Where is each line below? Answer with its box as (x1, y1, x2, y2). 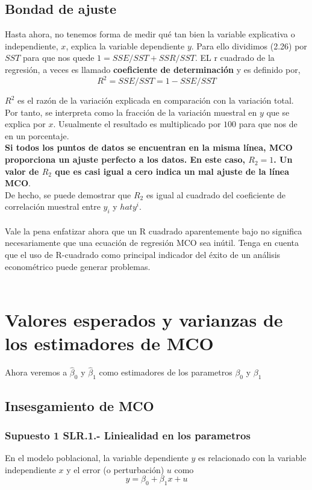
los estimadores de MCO (5, 331, 214, 356)
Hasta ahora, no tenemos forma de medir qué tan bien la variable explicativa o (5, 28, 295, 40)
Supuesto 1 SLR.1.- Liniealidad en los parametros (5, 427, 251, 442)
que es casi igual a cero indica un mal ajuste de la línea (55, 165, 290, 177)
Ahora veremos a (5, 366, 67, 378)
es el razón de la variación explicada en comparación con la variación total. (17, 94, 294, 107)
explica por (5, 118, 46, 130)
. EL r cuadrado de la (195, 51, 275, 64)
